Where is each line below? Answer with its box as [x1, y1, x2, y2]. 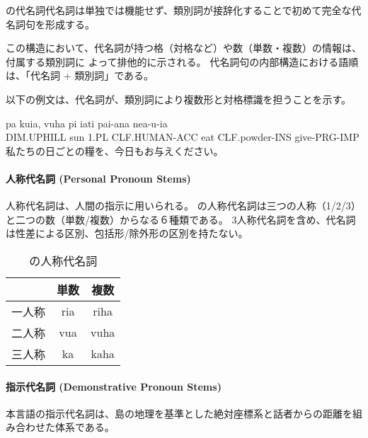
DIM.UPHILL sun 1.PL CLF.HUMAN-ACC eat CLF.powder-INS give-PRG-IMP [6, 129, 360, 144]
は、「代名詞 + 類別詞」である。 [6, 68, 154, 83]
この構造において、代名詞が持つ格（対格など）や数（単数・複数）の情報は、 [6, 40, 362, 55]
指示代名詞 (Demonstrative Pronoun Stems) [6, 379, 222, 393]
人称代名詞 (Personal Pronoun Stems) [6, 171, 191, 185]
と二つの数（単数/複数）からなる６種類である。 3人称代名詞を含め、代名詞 [6, 212, 356, 226]
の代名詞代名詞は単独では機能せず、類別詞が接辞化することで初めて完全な [6, 3, 352, 17]
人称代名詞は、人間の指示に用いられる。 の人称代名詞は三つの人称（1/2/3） [6, 198, 361, 213]
